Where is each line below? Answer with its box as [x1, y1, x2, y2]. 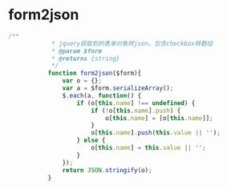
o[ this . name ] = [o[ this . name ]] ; [105, 114, 214, 122]
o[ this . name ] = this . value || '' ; [91, 144, 206, 152]
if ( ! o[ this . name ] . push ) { [91, 107, 181, 115]
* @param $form [51, 46, 103, 55]
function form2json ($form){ [47, 70, 142, 78]
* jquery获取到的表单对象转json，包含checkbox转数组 [51, 39, 213, 47]
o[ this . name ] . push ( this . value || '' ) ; [91, 129, 221, 137]
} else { [76, 136, 106, 145]
